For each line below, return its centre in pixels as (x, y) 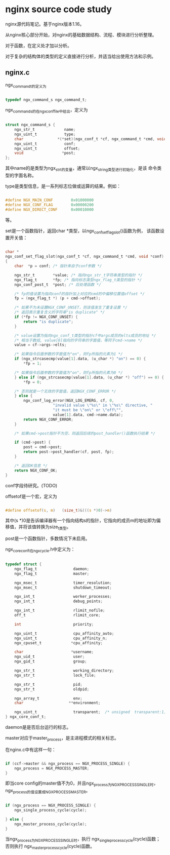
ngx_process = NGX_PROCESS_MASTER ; (52, 768)
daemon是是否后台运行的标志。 (38, 727)
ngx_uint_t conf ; (45, 144)
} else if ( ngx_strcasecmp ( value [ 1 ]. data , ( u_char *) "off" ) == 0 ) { (89, 377)
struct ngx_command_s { (30, 125)
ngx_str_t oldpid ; (52, 689)
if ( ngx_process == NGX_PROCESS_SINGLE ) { (51, 806)
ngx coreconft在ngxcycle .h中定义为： (40, 550)
